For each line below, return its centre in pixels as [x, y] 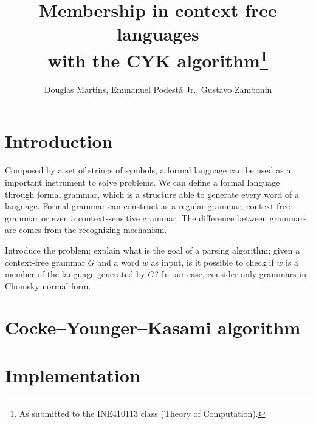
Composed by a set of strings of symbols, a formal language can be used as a [148, 170]
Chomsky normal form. [48, 285]
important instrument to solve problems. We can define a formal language [143, 182]
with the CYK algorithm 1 [158, 59]
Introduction [59, 141]
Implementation [73, 375]
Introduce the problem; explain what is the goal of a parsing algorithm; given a [153, 250]
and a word [118, 262]
